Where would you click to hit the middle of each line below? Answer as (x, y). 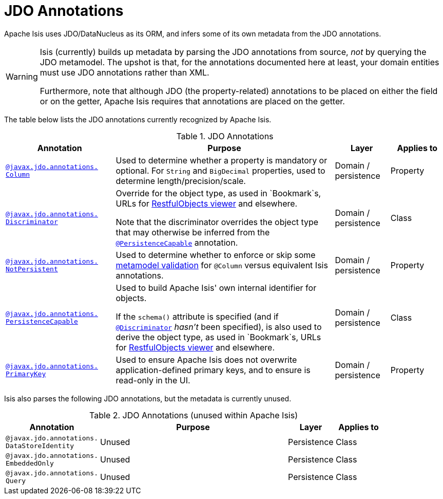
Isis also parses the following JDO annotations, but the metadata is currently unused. (148, 398)
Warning (22, 76)
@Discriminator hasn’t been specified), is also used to (219, 327)
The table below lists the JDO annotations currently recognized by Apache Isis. (138, 119)
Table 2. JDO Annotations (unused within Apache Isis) (194, 415)
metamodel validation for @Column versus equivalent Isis (222, 265)
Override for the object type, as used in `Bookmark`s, (218, 193)
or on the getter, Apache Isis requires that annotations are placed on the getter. (192, 101)
